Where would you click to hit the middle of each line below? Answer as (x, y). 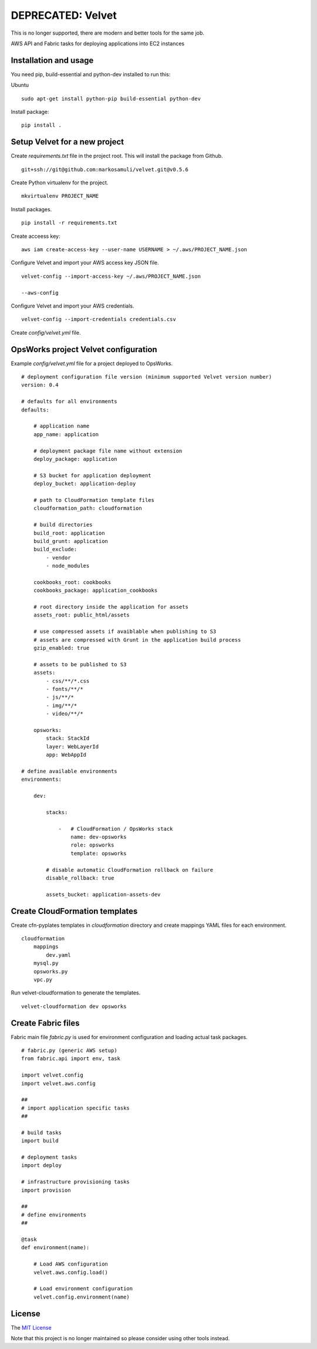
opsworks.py (50, 971)
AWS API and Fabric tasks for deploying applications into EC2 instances (98, 43)
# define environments (54, 1215)
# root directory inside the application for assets (111, 607)
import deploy (41, 1166)
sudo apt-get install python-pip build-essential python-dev (111, 99)
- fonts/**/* (65, 689)
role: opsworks (92, 845)
